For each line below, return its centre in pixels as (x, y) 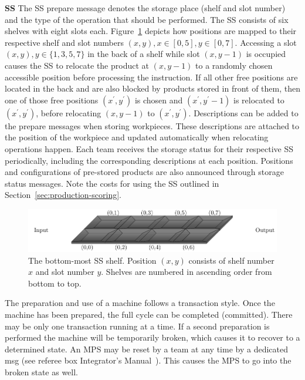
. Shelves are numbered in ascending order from (187, 272)
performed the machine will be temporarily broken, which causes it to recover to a (152, 337)
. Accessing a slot (266, 42)
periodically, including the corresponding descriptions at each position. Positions (149, 160)
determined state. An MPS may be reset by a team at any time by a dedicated (146, 349)
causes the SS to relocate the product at (77, 65)
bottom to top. (55, 283)
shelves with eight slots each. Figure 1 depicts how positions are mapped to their (151, 31)
